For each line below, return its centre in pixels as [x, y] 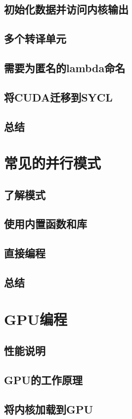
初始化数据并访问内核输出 [66, 9]
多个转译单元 [35, 39]
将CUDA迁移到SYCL [58, 97]
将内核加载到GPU [49, 409]
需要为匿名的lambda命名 [65, 67]
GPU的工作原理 [44, 379]
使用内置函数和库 [45, 224]
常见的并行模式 [53, 163]
